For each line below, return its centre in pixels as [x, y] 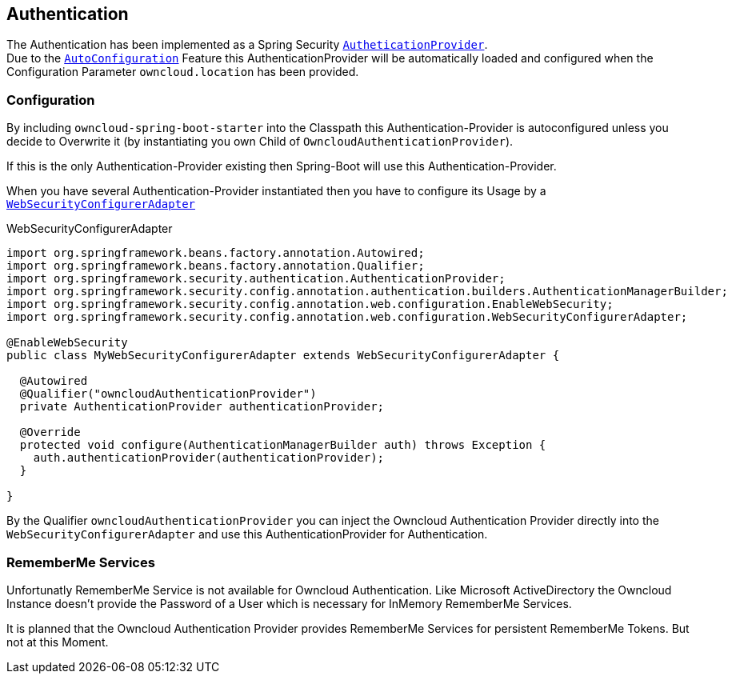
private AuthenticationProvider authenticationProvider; [202, 407]
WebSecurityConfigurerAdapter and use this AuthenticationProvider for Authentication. [247, 534]
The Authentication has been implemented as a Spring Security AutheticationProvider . [247, 45]
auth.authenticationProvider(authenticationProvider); [209, 458]
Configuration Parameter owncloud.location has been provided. [183, 72]
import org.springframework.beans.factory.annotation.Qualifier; [216, 266]
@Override [50, 432]
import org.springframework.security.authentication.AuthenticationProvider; [256, 279]
